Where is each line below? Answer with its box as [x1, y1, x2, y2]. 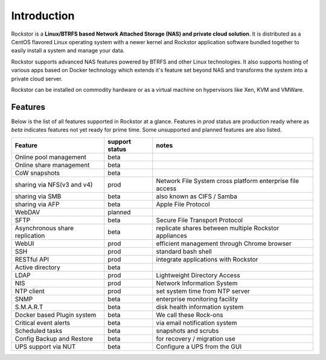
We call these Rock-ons [156, 310, 223, 319]
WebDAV [14, 208, 40, 216]
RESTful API [14, 255, 50, 263]
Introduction [11, 9, 75, 22]
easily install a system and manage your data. [11, 47, 125, 54]
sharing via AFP [14, 200, 60, 208]
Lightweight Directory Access [156, 271, 241, 279]
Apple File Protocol [156, 200, 210, 208]
